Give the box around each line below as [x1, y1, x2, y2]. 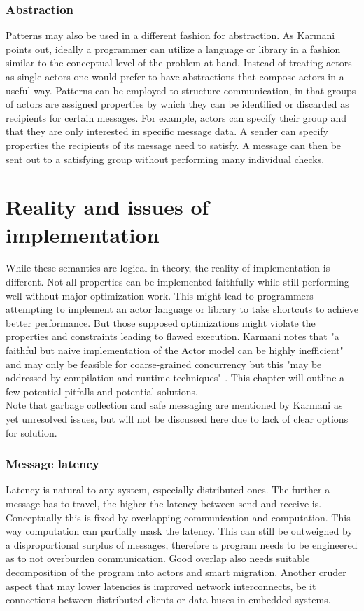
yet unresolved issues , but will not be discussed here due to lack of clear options [6, 412, 349, 426]
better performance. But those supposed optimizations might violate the [6, 315, 316, 330]
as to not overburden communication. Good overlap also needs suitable [6, 551, 310, 566]
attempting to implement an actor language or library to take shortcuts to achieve [6, 302, 358, 316]
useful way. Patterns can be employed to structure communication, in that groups [6, 83, 356, 97]
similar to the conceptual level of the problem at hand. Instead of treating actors [6, 55, 352, 70]
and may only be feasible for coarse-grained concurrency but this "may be [6, 356, 322, 371]
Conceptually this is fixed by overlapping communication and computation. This [6, 510, 351, 524]
